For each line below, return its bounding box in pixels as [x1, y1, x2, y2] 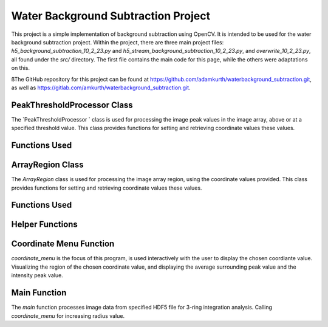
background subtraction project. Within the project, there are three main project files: [11, 38, 224, 46]
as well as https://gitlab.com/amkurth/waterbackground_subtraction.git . [11, 84, 191, 91]
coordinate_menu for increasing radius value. [11, 312, 125, 319]
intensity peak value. [11, 272, 63, 279]
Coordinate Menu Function [11, 239, 115, 249]
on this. [11, 64, 30, 72]
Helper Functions [11, 219, 78, 230]
